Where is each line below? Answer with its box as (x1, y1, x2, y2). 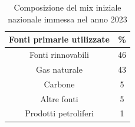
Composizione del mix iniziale (14, 1, 121, 13)
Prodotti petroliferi (25, 107, 94, 119)
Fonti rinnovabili (29, 48, 89, 61)
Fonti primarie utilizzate (9, 33, 110, 45)
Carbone (44, 77, 75, 90)
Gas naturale (36, 63, 83, 75)
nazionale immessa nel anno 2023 (8, 12, 127, 25)
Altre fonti (40, 92, 78, 105)
